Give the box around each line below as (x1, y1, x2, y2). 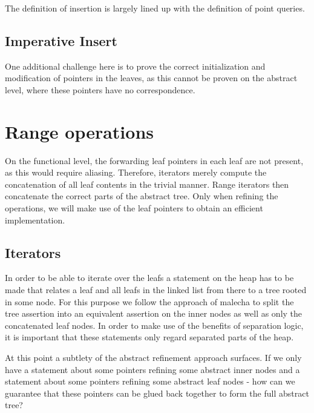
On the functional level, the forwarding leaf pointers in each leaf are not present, (5, 154, 304, 167)
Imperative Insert (5, 31, 117, 50)
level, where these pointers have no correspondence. (5, 83, 195, 96)
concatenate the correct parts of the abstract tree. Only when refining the (5, 190, 278, 202)
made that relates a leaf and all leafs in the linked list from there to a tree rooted (5, 283, 307, 296)
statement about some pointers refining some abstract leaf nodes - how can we (5, 375, 295, 388)
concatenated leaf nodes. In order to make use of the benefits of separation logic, (5, 319, 304, 331)
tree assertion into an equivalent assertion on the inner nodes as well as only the (5, 307, 303, 320)
